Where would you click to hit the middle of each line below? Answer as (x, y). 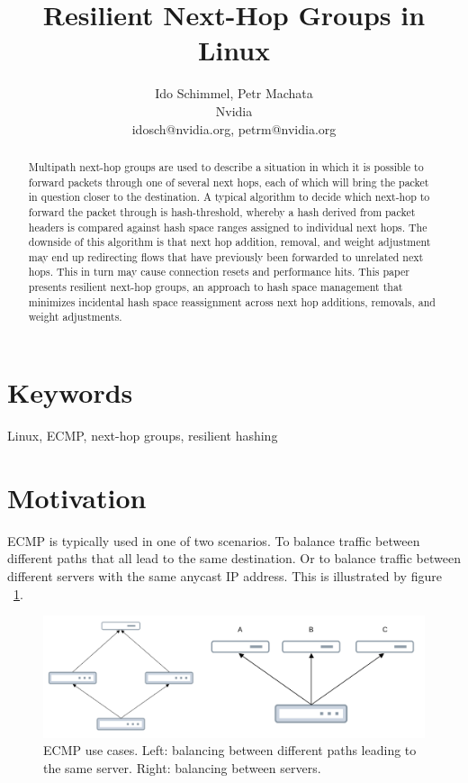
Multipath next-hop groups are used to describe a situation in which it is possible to (226, 166)
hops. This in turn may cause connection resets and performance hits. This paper (219, 272)
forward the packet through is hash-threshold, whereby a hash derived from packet (222, 211)
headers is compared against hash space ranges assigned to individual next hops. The (228, 227)
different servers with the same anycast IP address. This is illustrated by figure (225, 575)
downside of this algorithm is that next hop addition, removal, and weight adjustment (229, 242)
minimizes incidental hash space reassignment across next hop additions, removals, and (232, 301)
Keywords (70, 392)
